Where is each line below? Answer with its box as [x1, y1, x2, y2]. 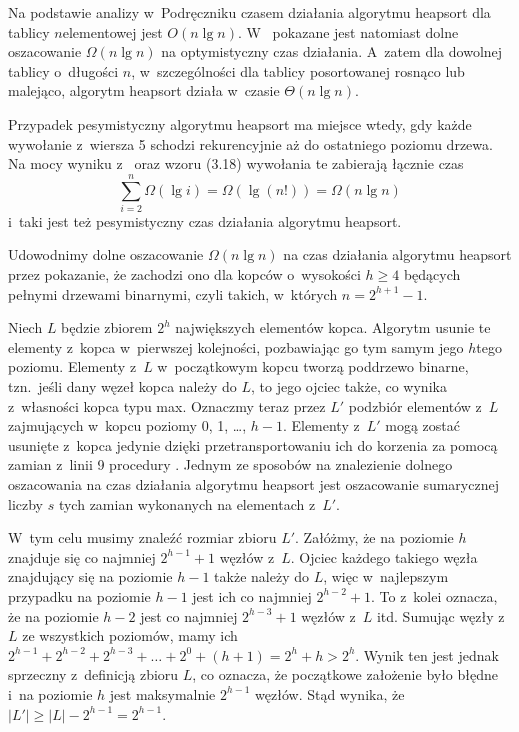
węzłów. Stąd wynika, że [255, 683, 405, 704]
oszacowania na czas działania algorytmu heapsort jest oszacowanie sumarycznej [8, 474, 499, 494]
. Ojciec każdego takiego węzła [290, 546, 478, 567]
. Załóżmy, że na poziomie [295, 527, 454, 548]
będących [403, 264, 461, 285]
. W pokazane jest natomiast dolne [237, 21, 459, 42]
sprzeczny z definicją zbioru [8, 664, 179, 685]
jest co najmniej [140, 605, 238, 626]
